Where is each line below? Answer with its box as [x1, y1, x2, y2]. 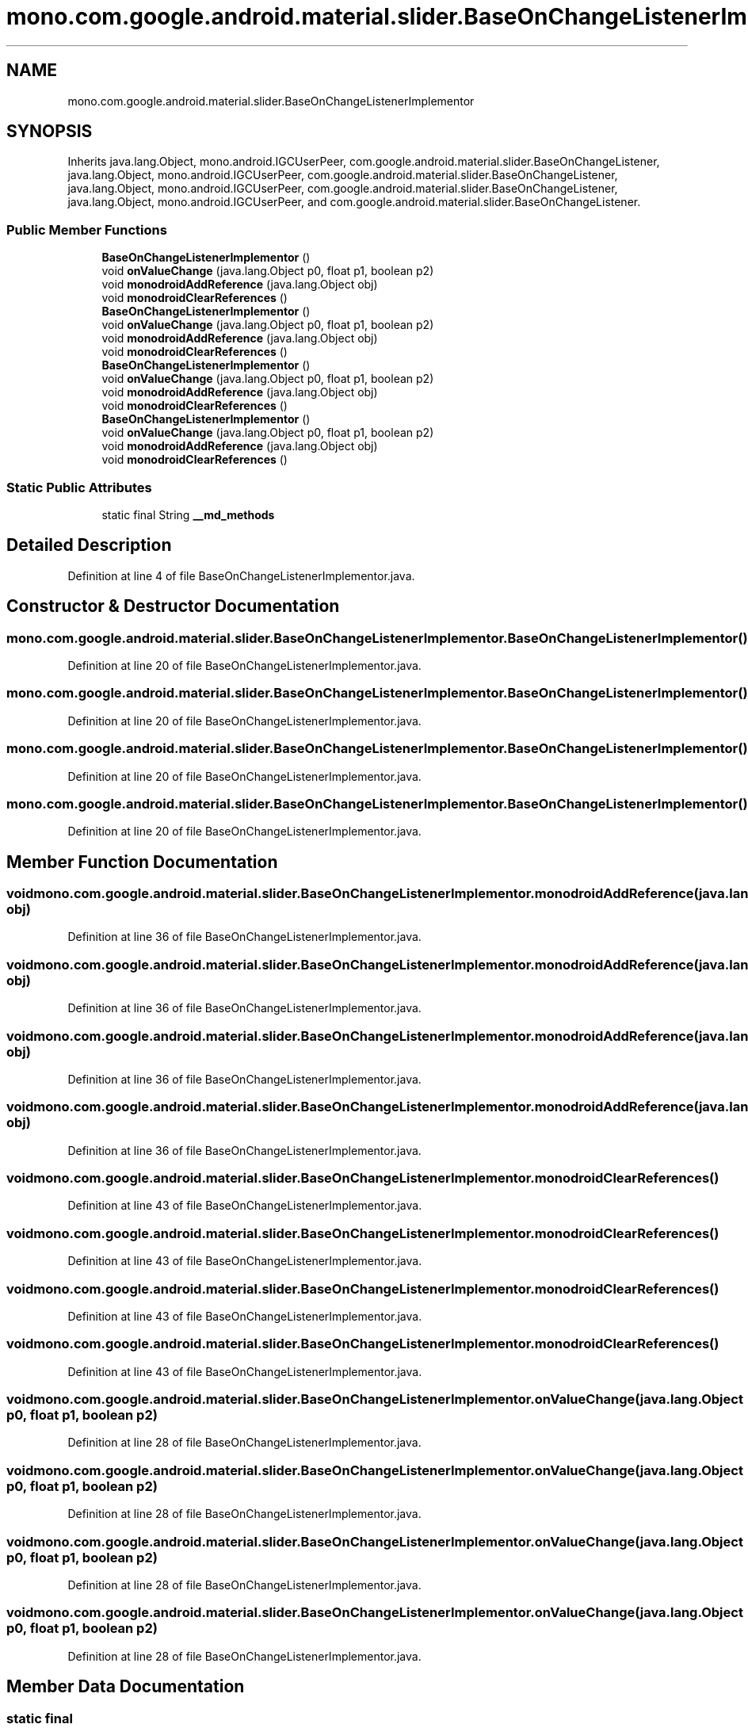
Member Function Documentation [6, 851, 278, 872]
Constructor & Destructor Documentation [6, 596, 340, 617]
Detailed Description [6, 535, 172, 556]
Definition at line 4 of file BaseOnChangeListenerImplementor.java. [67, 568, 415, 583]
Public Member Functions [6, 221, 167, 238]
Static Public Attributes [6, 479, 152, 495]
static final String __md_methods [101, 507, 275, 522]
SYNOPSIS [6, 121, 93, 142]
